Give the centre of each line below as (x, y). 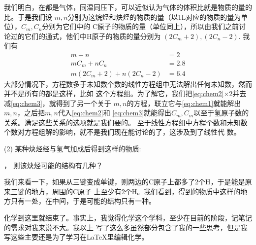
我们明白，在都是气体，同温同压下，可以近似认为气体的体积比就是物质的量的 (128, 7)
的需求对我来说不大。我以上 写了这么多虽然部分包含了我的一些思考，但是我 (126, 227)
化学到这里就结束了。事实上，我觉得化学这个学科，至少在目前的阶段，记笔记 (128, 218)
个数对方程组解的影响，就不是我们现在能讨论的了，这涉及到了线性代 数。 (122, 132)
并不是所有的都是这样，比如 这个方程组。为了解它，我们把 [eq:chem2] (114, 93)
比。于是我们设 (28, 17)
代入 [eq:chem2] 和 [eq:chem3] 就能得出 (115, 113)
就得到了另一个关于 (80, 103)
